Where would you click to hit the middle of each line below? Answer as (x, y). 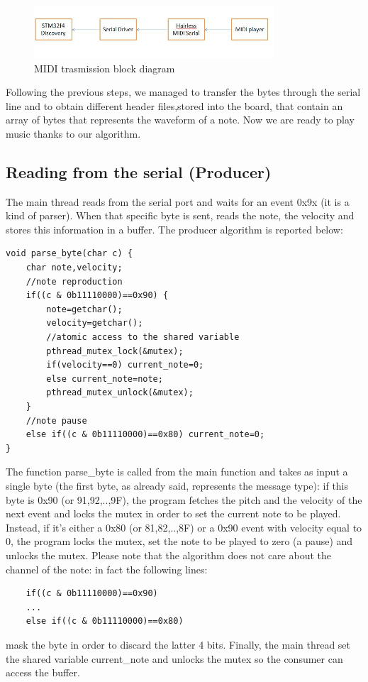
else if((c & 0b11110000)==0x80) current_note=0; (145, 435)
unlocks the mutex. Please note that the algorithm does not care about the (168, 555)
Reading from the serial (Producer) (139, 171)
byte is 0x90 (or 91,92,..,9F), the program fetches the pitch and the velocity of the (184, 499)
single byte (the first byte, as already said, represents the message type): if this (177, 485)
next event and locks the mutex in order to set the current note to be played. (173, 513)
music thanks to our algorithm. (73, 133)
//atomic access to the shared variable (143, 337)
